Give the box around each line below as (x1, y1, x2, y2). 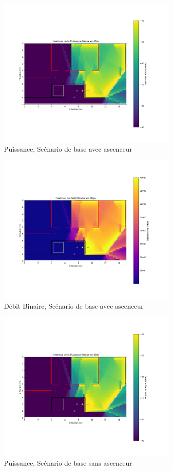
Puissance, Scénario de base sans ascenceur (4, 457, 132, 468)
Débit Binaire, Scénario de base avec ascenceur (4, 300, 144, 311)
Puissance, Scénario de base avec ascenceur (4, 144, 133, 154)
